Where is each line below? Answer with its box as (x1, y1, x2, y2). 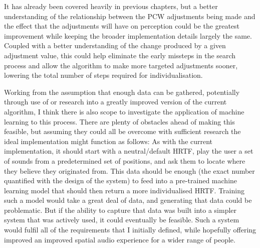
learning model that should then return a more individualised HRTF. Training (4, 185, 244, 195)
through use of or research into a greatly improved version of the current (4, 96, 227, 107)
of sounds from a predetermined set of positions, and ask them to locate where (4, 155, 245, 166)
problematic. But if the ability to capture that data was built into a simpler (4, 204, 237, 215)
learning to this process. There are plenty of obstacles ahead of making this (4, 116, 235, 127)
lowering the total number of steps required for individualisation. (4, 70, 203, 80)
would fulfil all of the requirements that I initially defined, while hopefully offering (4, 224, 256, 235)
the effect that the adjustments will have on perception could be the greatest (4, 21, 240, 31)
